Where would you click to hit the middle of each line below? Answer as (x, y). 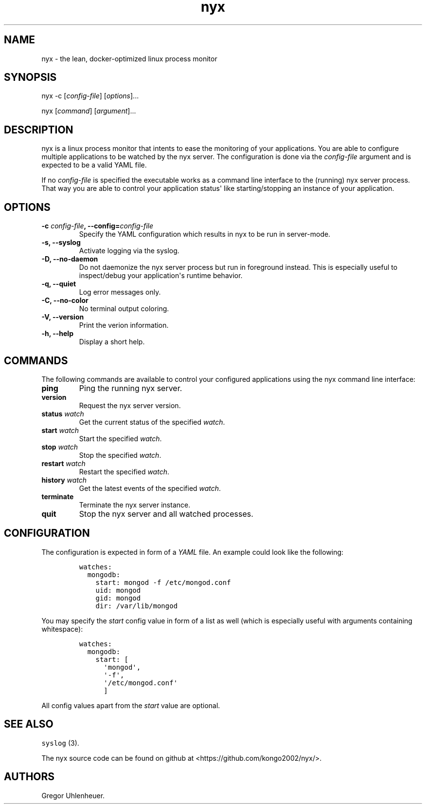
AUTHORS (29, 777)
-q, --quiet (59, 284)
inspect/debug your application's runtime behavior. (161, 276)
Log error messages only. (120, 292)
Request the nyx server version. (130, 405)
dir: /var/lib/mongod (137, 606)
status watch (63, 413)
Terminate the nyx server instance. (135, 505)
